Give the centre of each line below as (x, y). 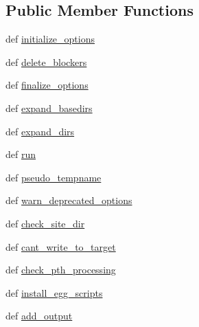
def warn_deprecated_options (69, 200)
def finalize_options (47, 85)
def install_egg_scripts (54, 292)
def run (21, 154)
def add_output (39, 316)
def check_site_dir (45, 223)
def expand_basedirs (49, 108)
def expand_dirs (40, 131)
